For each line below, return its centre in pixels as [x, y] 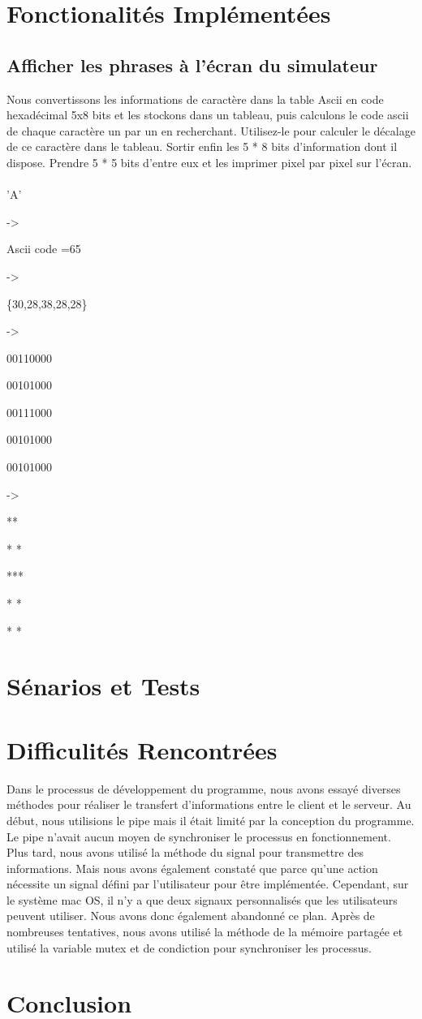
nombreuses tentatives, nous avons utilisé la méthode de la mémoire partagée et [205, 932]
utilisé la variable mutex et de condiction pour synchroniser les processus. [189, 947]
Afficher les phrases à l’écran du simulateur [192, 64]
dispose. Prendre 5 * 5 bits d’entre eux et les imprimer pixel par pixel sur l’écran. [209, 162]
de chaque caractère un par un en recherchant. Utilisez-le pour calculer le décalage [211, 130]
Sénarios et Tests [103, 686]
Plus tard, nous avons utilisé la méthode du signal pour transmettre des [185, 852]
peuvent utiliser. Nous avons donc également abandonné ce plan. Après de [191, 916]
